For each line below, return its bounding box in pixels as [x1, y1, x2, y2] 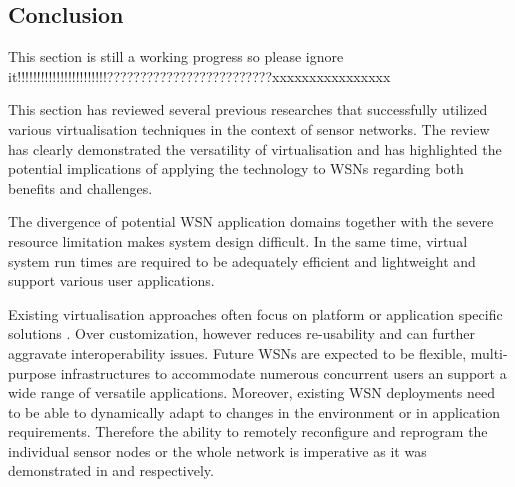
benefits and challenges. [8, 177, 153, 198]
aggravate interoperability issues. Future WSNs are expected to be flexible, [8, 342, 467, 363]
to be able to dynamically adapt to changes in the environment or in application [8, 401, 501, 422]
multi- [470, 342, 508, 363]
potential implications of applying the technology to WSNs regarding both [8, 158, 464, 179]
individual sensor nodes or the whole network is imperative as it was [8, 440, 427, 461]
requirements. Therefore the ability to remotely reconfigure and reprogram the [8, 421, 488, 442]
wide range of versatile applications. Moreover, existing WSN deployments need [8, 382, 495, 403]
